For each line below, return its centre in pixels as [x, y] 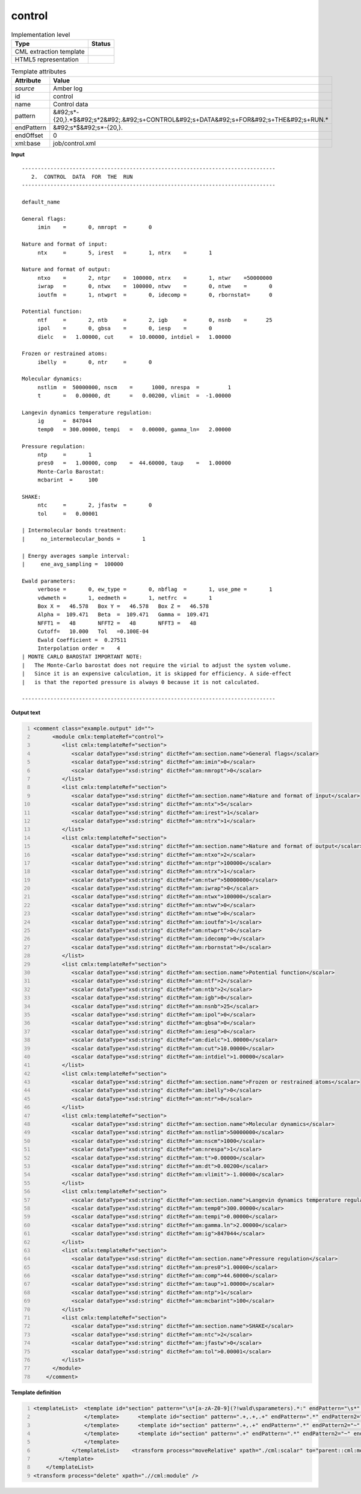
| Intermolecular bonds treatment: [74, 530]
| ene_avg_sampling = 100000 [73, 564]
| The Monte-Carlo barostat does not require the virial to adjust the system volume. [157, 665]
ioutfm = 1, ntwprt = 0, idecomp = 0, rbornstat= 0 [155, 295]
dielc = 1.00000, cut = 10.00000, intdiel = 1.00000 [134, 337]
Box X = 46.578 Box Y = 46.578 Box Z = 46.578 [123, 606]
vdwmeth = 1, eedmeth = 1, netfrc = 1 [125, 598]
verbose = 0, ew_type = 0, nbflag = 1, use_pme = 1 [155, 589]
